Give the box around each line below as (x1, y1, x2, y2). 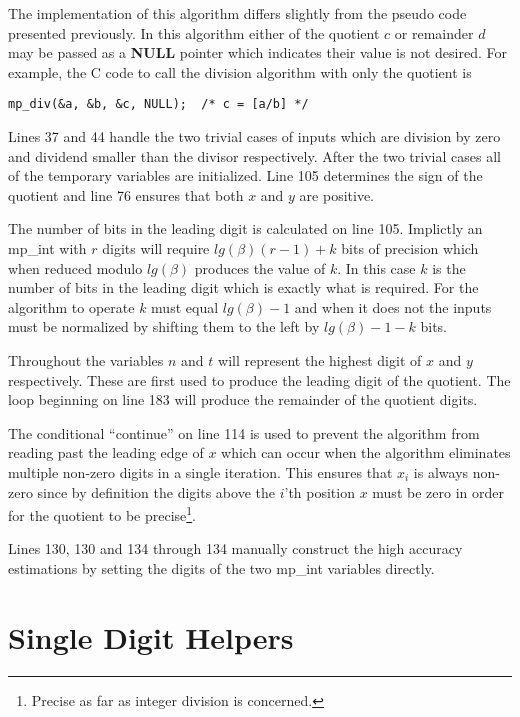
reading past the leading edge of (8, 442, 204, 463)
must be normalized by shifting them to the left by (8, 316, 320, 337)
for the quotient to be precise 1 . (8, 502, 197, 525)
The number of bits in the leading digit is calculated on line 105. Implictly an (8, 218, 483, 239)
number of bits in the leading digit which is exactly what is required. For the (8, 277, 479, 298)
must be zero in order (372, 481, 504, 502)
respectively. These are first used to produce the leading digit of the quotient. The (8, 369, 511, 390)
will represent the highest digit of (218, 349, 422, 370)
